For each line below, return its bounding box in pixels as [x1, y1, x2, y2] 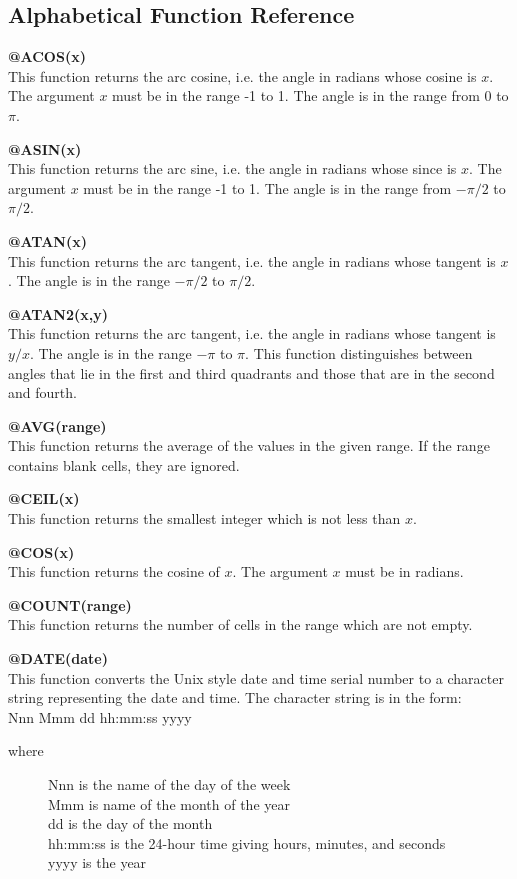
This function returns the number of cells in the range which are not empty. [8, 614, 473, 635]
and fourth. [8, 382, 77, 403]
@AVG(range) [8, 415, 107, 436]
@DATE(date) [8, 648, 108, 669]
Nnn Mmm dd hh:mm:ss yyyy [8, 706, 192, 727]
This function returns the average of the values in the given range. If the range [8, 435, 490, 456]
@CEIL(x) [8, 488, 80, 509]
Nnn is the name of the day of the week [48, 774, 291, 795]
